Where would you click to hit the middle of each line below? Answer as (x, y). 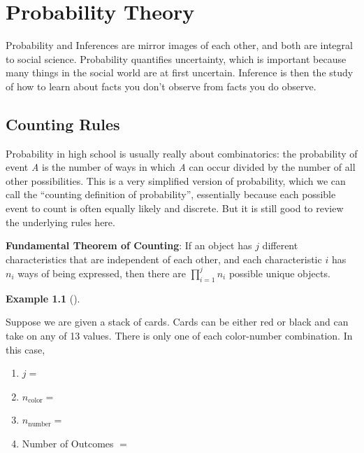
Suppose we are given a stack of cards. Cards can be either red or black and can (177, 322)
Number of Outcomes (68, 443)
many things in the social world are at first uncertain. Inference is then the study (180, 72)
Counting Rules (63, 124)
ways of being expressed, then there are (102, 273)
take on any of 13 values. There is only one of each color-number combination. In (179, 335)
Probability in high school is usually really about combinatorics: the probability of (182, 153)
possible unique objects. (279, 273)
